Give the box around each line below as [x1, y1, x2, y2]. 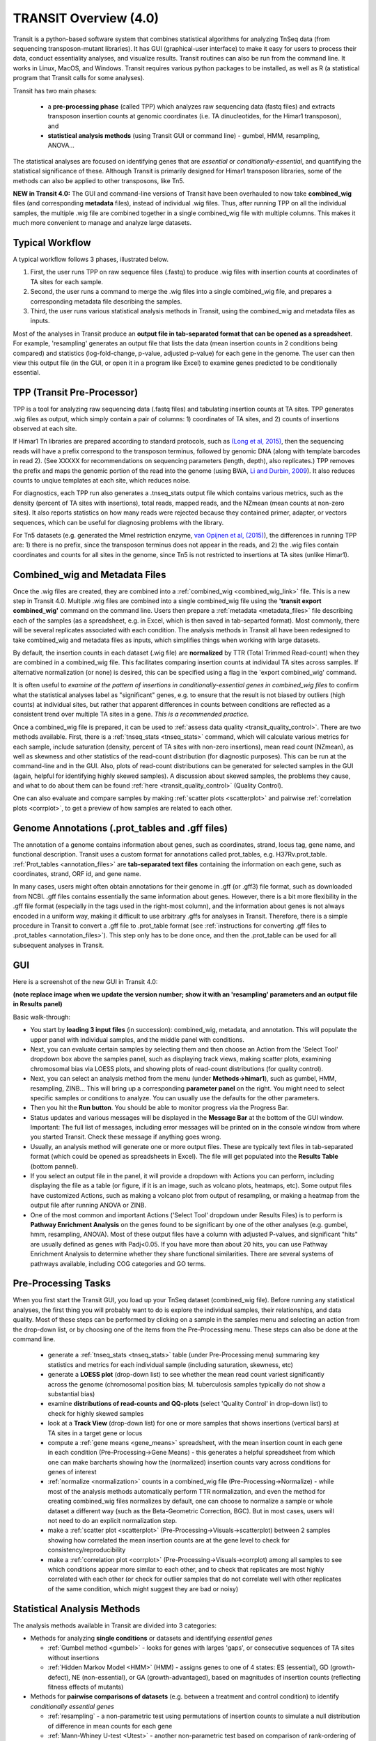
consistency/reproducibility [47, 1546, 126, 1554]
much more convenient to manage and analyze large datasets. [13, 219, 192, 227]
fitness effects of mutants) [47, 1683, 124, 1692]
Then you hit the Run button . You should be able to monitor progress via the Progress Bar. [30, 1104, 289, 1112]
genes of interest [47, 1468, 97, 1476]
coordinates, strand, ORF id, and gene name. [13, 869, 142, 877]
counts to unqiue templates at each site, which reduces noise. [13, 476, 191, 485]
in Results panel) [13, 1000, 63, 1008]
